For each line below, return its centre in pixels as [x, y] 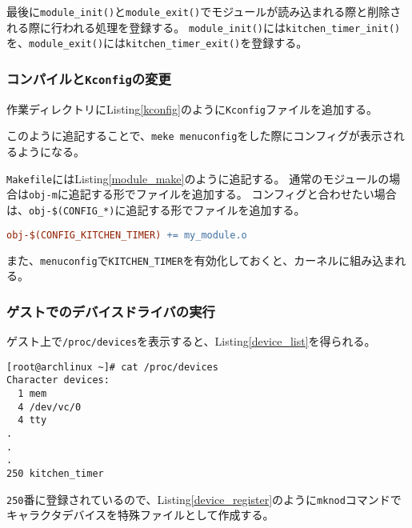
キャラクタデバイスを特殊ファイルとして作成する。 [140, 515]
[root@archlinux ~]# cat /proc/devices [112, 367]
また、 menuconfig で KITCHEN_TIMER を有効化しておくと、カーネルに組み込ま [201, 260]
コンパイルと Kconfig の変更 [89, 78]
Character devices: [58, 380]
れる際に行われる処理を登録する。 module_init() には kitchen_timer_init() [204, 27]
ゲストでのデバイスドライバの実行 [111, 311]
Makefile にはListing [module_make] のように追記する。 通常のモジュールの [198, 178]
